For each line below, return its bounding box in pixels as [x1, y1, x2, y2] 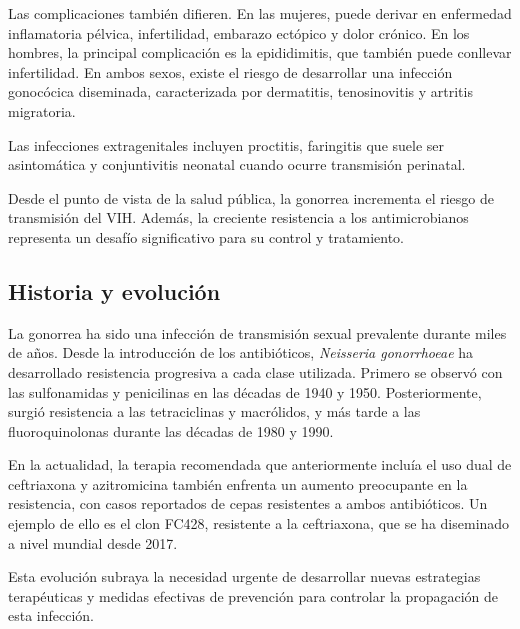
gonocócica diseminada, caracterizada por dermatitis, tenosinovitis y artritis [8, 81, 473, 102]
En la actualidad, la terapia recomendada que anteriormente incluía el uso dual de [8, 454, 512, 475]
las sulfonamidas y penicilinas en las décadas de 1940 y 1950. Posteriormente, [8, 381, 482, 402]
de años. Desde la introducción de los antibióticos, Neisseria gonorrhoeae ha [8, 342, 474, 363]
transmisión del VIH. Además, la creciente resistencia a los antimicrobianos [8, 207, 469, 228]
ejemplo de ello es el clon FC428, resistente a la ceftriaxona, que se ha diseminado [8, 513, 510, 534]
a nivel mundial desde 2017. [8, 532, 178, 553]
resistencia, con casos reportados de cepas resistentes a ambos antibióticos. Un [8, 493, 488, 514]
